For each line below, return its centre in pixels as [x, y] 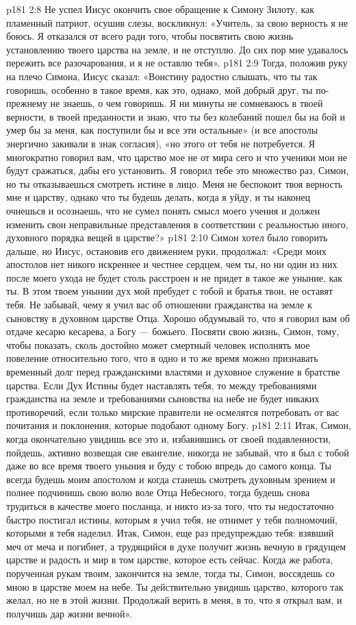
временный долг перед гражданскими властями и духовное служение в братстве [173, 372]
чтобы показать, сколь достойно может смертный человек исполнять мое [158, 344]
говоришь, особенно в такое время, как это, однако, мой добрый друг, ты [160, 89]
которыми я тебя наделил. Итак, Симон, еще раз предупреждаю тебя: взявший [170, 533]
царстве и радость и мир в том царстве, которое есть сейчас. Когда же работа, [170, 560]
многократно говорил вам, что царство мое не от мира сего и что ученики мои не [177, 157]
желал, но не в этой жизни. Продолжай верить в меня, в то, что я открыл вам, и [174, 600]
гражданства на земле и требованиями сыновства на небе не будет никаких [163, 399]
